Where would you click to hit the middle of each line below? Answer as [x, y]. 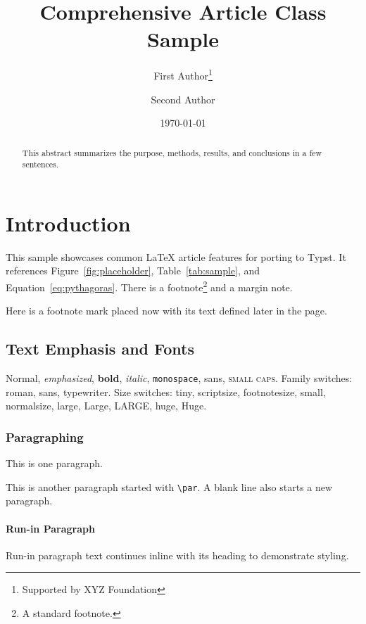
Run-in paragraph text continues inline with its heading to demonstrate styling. [177, 555]
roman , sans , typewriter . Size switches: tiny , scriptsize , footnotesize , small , [166, 391]
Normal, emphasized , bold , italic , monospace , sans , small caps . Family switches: [179, 378]
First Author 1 [183, 74]
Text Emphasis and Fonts [100, 349]
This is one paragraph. [54, 463]
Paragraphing [45, 437]
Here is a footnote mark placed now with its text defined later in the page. [166, 311]
